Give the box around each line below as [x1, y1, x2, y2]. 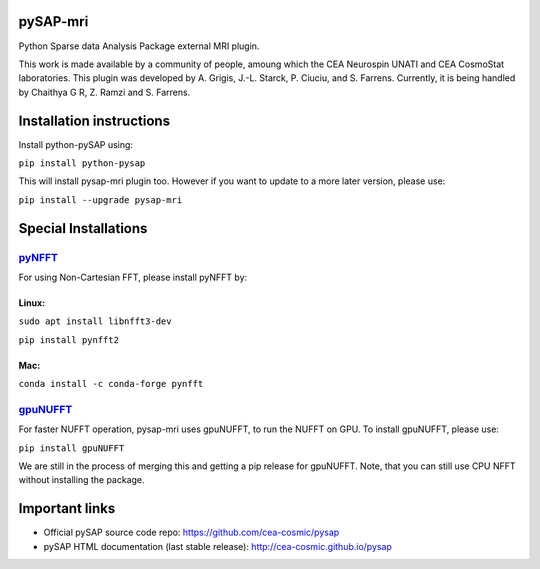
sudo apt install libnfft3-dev [18, 316, 172, 327]
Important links [18, 500, 116, 517]
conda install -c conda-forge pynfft [18, 378, 204, 390]
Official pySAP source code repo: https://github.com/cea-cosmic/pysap [43, 526, 340, 539]
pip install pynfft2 [18, 334, 120, 345]
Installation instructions [18, 112, 170, 129]
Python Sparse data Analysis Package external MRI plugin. [18, 40, 260, 52]
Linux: [18, 296, 45, 309]
